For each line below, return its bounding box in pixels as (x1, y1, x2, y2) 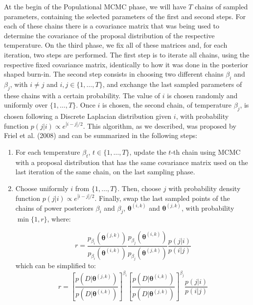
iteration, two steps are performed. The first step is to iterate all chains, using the (4, 49, 250, 59)
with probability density (168, 183, 241, 193)
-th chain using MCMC (171, 146, 241, 157)
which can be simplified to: (15, 260, 96, 271)
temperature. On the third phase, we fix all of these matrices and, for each (4, 40, 228, 50)
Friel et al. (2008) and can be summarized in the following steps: (4, 130, 198, 140)
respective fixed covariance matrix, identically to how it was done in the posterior (4, 59, 248, 69)
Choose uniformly (15, 183, 69, 193)
